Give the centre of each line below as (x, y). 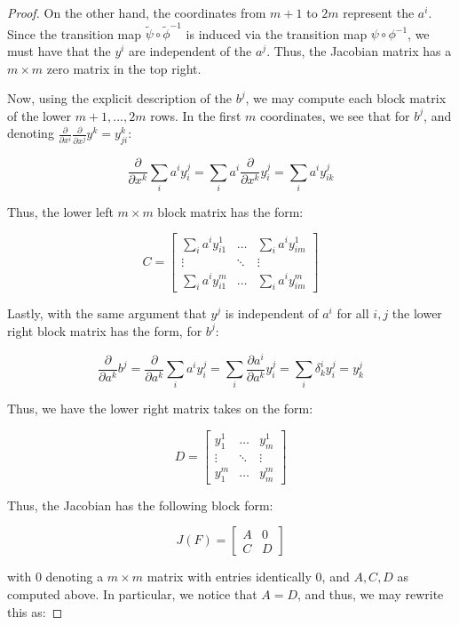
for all (353, 313)
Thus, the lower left (60, 211)
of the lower (39, 115)
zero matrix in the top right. (124, 68)
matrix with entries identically (229, 577)
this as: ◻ (35, 611)
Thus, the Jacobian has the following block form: (140, 505)
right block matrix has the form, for (105, 330)
